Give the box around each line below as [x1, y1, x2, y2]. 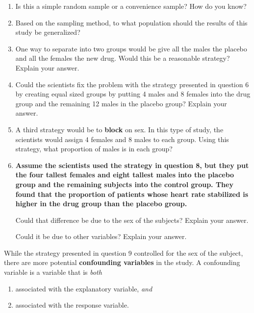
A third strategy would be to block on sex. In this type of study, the [15, 124, 224, 134]
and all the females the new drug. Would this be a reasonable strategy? [15, 53, 230, 63]
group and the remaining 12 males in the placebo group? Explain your [15, 98, 227, 108]
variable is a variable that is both [4, 267, 102, 277]
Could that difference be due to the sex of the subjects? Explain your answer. [15, 215, 249, 225]
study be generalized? [15, 27, 80, 37]
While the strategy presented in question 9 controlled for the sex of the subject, [4, 247, 243, 258]
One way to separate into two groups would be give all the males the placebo [15, 43, 247, 53]
